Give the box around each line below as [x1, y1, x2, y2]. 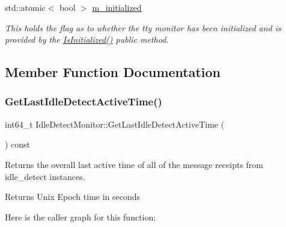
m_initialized [92, 1, 142, 13]
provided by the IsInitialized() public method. [5, 33, 169, 46]
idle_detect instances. [5, 170, 85, 182]
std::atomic [5, 1, 46, 13]
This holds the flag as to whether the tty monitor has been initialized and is [5, 21, 281, 34]
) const [5, 138, 31, 151]
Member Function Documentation [5, 63, 221, 81]
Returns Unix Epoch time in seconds [5, 190, 141, 203]
